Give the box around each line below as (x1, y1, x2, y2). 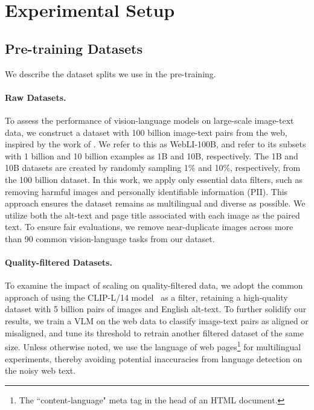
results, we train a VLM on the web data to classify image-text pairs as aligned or (5, 315, 309, 327)
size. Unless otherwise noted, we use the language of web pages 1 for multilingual (5, 339, 301, 353)
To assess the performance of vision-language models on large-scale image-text (5, 114, 294, 126)
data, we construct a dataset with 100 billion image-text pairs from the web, (5, 126, 287, 138)
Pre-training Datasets (5, 39, 143, 57)
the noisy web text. (5, 364, 76, 377)
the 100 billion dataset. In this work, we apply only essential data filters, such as (5, 173, 303, 185)
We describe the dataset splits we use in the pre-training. (5, 67, 216, 80)
